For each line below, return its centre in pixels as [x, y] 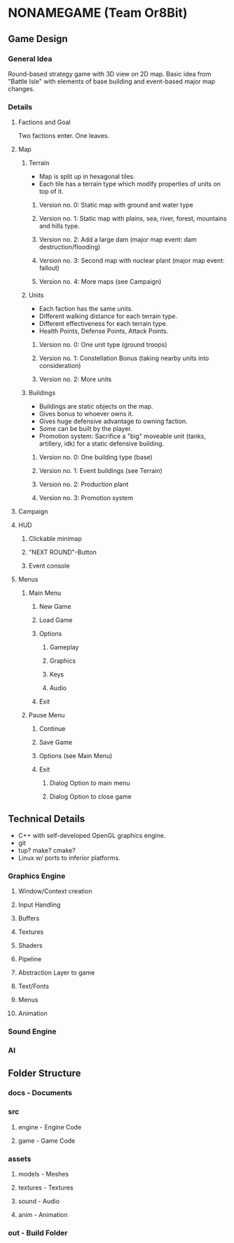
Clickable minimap [55, 539]
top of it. [51, 191]
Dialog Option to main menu [90, 783]
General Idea [30, 59]
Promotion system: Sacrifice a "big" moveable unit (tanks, [122, 437]
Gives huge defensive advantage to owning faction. [113, 421]
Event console [49, 566]
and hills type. [59, 226]
